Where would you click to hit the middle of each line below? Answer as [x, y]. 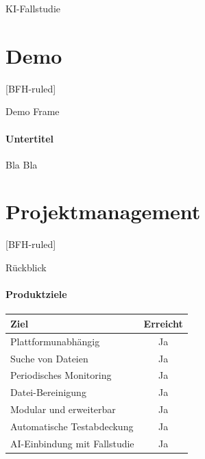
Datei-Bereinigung [48, 392]
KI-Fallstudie [33, 8]
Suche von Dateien [49, 358]
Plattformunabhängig [55, 341]
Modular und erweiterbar [63, 409]
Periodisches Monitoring [61, 375]
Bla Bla [22, 164]
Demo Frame [33, 111]
